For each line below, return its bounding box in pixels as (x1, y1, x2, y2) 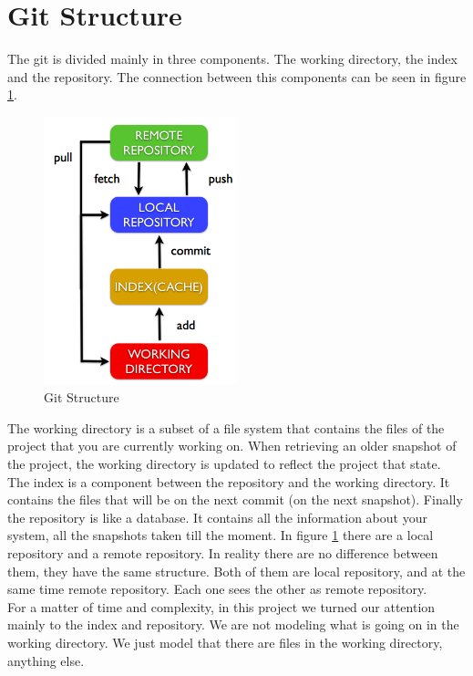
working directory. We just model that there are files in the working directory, (7, 632, 443, 651)
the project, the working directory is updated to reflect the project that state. (7, 454, 441, 473)
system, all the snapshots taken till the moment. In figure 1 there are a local (7, 525, 434, 545)
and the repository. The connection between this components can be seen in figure (7, 67, 467, 86)
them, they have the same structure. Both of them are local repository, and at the (7, 561, 466, 580)
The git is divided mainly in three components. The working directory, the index (7, 49, 458, 68)
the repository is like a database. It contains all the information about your (7, 507, 427, 526)
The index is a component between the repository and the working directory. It (7, 472, 450, 491)
